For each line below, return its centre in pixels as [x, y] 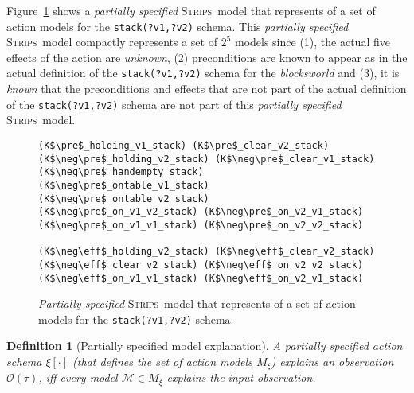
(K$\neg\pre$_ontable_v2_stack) [124, 198]
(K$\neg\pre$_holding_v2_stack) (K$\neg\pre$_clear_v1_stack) [207, 159]
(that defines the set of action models [162, 361]
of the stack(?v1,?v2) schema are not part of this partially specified [174, 104]
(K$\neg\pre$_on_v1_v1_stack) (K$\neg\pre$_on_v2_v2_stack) [201, 225]
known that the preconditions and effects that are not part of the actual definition [207, 89]
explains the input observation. [241, 377]
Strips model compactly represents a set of [112, 42]
